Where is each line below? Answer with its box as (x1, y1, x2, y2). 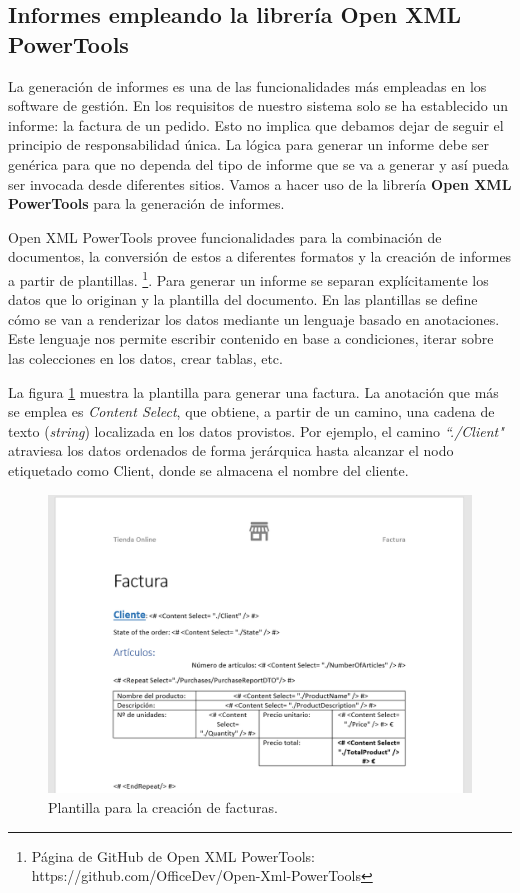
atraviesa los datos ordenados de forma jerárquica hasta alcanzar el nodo (8, 440, 454, 461)
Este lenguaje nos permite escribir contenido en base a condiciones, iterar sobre (8, 328, 494, 349)
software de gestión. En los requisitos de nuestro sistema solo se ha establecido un (8, 95, 509, 116)
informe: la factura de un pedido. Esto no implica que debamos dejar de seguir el (8, 114, 504, 135)
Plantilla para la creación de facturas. (48, 797, 278, 818)
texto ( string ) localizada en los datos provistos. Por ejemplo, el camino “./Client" (8, 420, 504, 441)
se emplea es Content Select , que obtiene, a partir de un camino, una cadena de (8, 401, 495, 422)
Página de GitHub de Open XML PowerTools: (31, 845, 315, 866)
